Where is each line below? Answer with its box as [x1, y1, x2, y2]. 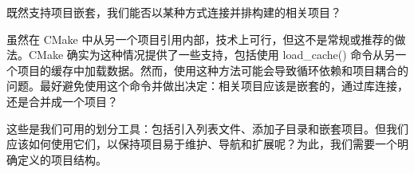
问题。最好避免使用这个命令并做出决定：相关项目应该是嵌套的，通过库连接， [6, 77, 408, 94]
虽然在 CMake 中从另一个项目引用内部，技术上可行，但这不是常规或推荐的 [6, 30, 395, 47]
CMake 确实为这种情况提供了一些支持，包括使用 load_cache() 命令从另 [28, 46, 396, 63]
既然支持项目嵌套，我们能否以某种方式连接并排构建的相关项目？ [6, 4, 341, 20]
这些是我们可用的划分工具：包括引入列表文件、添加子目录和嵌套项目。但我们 [6, 120, 408, 136]
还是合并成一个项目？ [6, 92, 118, 109]
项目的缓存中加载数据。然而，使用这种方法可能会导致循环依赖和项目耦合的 [17, 61, 408, 78]
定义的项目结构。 [17, 151, 107, 167]
